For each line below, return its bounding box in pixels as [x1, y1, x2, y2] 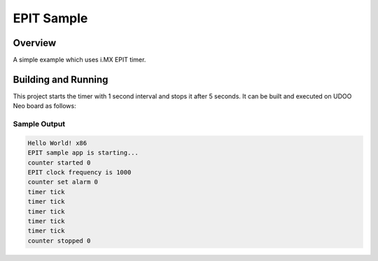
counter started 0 [27, 158, 91, 167]
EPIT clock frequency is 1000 [27, 168, 132, 177]
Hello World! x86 [27, 139, 87, 147]
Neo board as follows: [13, 102, 76, 110]
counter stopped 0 [27, 237, 91, 244]
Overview [13, 37, 57, 49]
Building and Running [13, 73, 108, 85]
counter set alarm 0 [27, 178, 98, 186]
